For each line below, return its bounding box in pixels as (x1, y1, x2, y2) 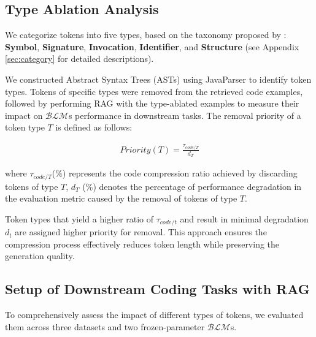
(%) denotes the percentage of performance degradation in (82, 180, 302, 192)
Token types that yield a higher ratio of (5, 212, 154, 225)
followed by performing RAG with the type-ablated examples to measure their (5, 97, 299, 110)
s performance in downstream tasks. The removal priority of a (68, 108, 301, 121)
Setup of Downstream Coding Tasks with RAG (5, 279, 310, 298)
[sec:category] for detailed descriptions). (5, 52, 154, 65)
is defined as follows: (55, 121, 133, 134)
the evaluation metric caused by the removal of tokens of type (5, 192, 237, 205)
